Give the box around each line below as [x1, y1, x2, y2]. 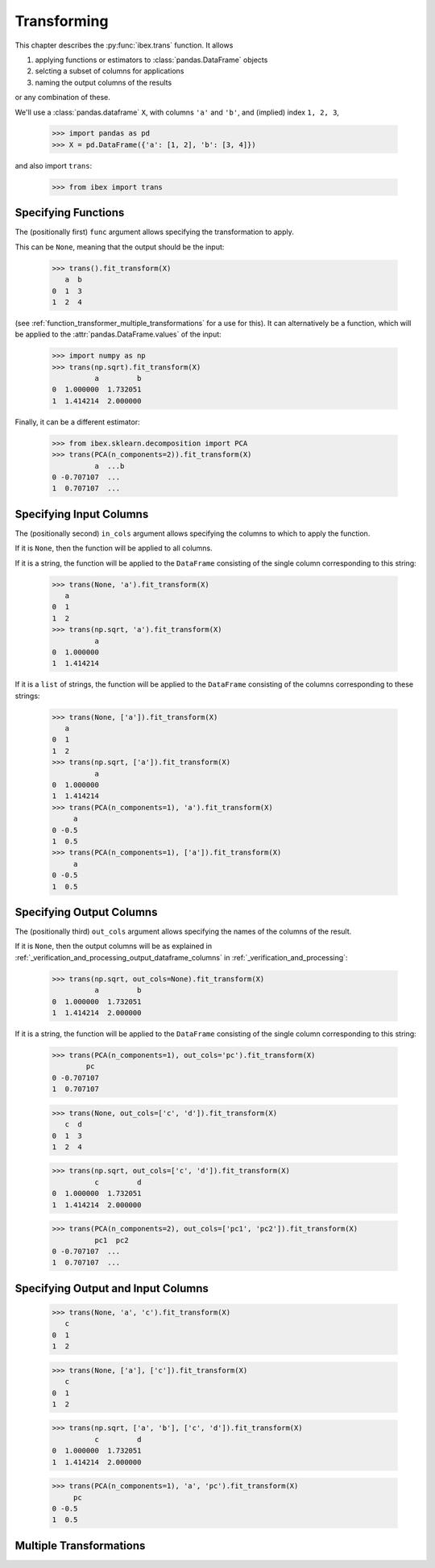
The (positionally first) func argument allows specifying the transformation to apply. [14, 227, 294, 237]
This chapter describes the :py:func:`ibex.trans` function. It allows [14, 40, 234, 50]
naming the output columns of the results [35, 77, 172, 87]
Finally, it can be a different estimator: [14, 416, 140, 427]
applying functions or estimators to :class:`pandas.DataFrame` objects [35, 55, 268, 65]
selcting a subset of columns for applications [35, 66, 184, 76]
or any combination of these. [14, 93, 110, 102]
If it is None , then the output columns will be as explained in [14, 941, 213, 951]
